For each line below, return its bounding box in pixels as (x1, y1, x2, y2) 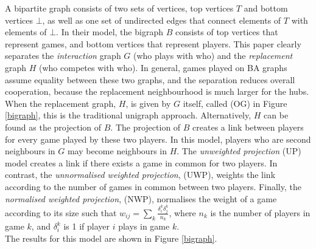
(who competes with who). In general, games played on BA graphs (39, 61, 287, 73)
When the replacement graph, (5, 97, 116, 109)
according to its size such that (5, 206, 117, 219)
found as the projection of (5, 120, 102, 133)
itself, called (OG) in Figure (183, 97, 287, 109)
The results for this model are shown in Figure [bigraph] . (5, 231, 217, 244)
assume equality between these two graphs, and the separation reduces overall (5, 73, 295, 86)
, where (169, 206, 196, 219)
